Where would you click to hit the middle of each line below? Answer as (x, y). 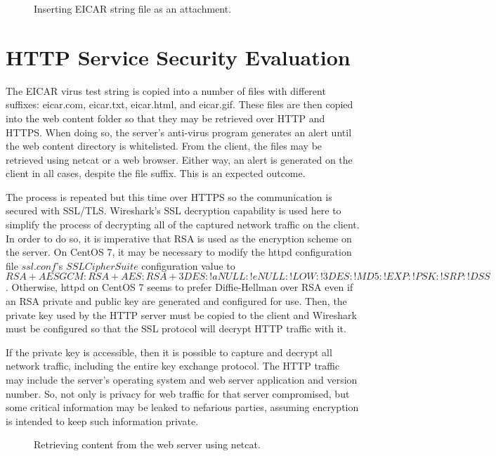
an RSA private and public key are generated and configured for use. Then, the (176, 301)
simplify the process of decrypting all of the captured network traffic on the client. (183, 224)
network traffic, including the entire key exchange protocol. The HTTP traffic (173, 366)
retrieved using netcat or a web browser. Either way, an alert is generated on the (179, 159)
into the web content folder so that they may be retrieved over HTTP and (165, 118)
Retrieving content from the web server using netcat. (147, 444)
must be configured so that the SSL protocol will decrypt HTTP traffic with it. (176, 328)
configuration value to (188, 265)
